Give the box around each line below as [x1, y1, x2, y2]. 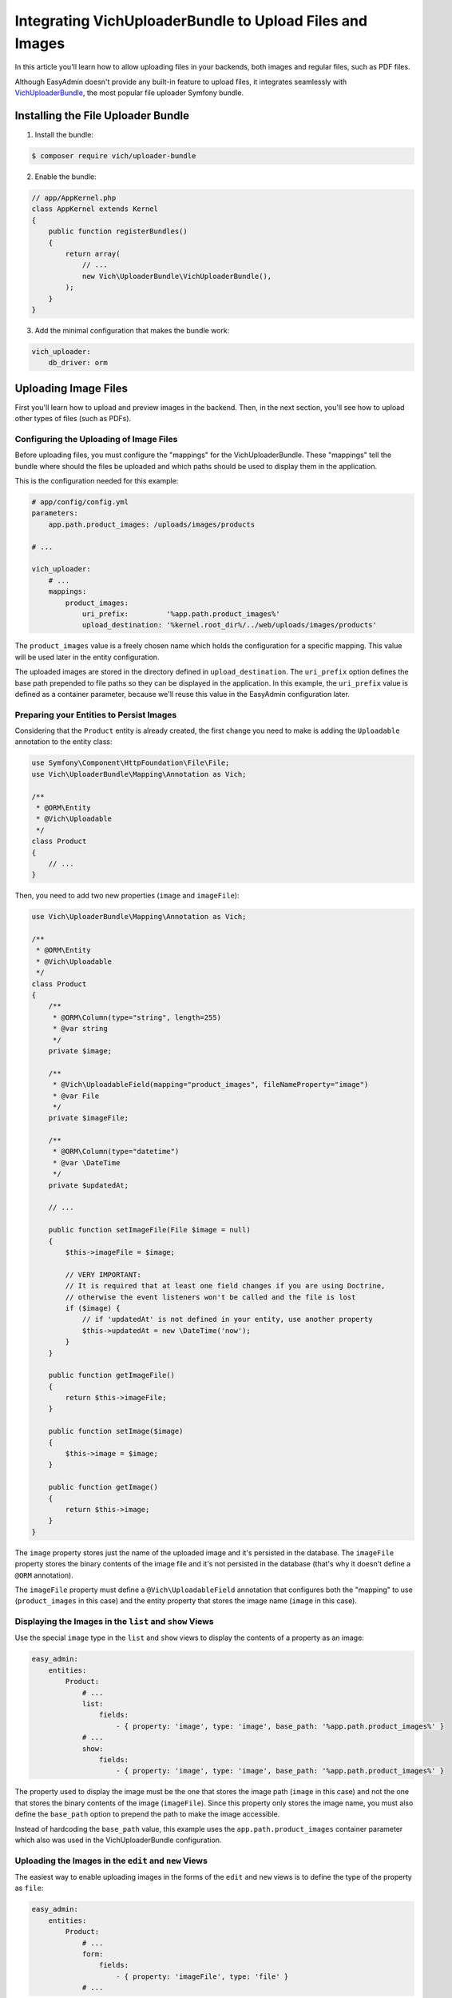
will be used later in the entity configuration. [14, 652, 160, 662]
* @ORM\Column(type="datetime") [52, 1147, 180, 1156]
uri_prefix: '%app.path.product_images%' [81, 609, 280, 619]
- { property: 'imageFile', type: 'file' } [116, 1972, 289, 1981]
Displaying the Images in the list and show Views [14, 1616, 215, 1627]
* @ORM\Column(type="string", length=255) [52, 1013, 221, 1022]
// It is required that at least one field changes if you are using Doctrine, [65, 1281, 386, 1291]
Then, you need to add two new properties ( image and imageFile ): [14, 891, 240, 901]
